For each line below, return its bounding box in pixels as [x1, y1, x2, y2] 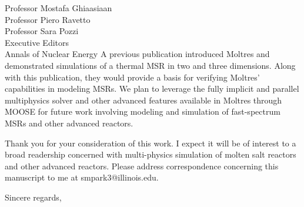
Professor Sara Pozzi [5, 25, 79, 37]
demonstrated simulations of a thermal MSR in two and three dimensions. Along [5, 59, 296, 71]
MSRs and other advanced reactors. [5, 116, 133, 129]
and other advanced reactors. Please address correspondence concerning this [5, 159, 279, 172]
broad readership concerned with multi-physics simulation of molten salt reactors [5, 148, 296, 161]
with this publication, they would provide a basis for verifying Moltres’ [5, 71, 260, 83]
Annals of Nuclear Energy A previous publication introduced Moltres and [5, 48, 270, 60]
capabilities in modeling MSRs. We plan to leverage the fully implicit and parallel [5, 82, 299, 95]
